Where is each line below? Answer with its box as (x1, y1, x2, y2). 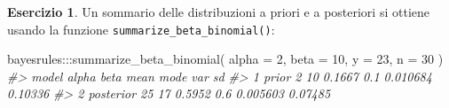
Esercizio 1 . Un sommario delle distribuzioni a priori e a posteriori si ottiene (7, 3, 429, 20)
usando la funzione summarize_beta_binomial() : (7, 19, 275, 38)
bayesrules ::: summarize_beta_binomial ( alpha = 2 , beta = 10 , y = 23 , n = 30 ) (7, 50, 444, 68)
